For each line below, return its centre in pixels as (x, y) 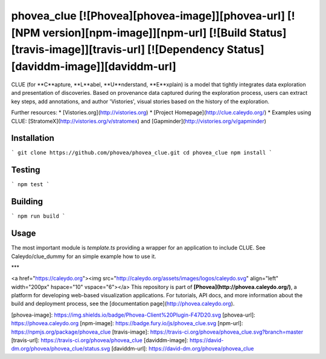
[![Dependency (186, 50)
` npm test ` (30, 185)
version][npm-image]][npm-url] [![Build (145, 33)
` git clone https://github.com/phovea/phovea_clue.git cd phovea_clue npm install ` (142, 153)
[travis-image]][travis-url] (78, 50)
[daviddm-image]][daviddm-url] (94, 67)
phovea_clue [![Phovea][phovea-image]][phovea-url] (148, 16)
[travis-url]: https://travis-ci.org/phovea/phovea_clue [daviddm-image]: (100, 340)
